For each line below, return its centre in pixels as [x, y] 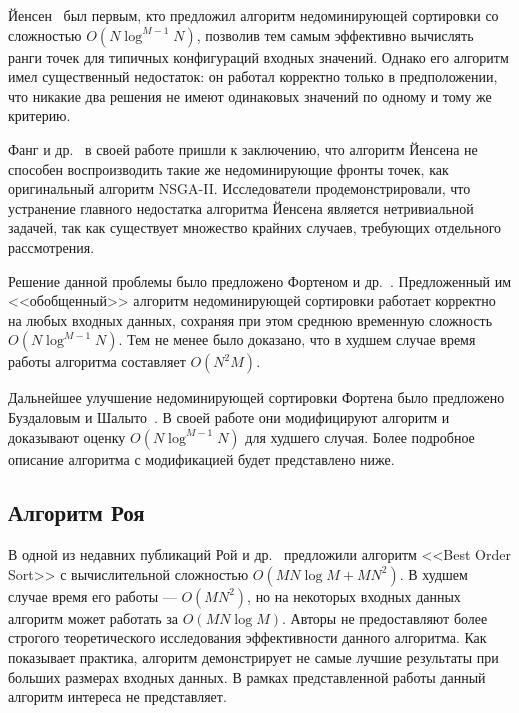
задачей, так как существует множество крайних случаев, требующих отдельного [255, 227]
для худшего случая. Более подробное [360, 436]
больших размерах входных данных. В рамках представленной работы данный [247, 676]
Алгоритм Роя [76, 512]
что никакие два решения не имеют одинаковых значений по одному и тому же [250, 95]
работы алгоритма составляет [97, 361]
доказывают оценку [67, 436]
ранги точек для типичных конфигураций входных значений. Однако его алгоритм [258, 56]
